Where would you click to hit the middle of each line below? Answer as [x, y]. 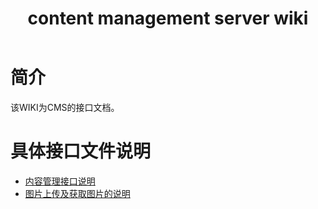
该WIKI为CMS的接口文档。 [65, 107]
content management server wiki [168, 18]
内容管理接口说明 [60, 181]
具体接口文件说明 [81, 151]
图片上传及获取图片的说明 [77, 193]
